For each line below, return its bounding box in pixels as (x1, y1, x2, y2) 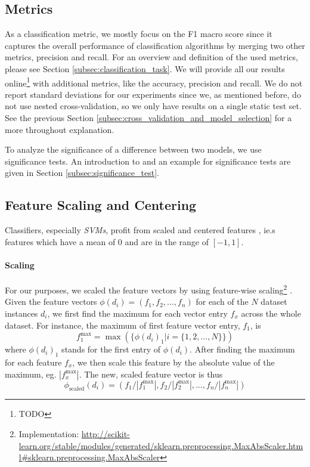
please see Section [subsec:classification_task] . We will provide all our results (5, 62, 285, 75)
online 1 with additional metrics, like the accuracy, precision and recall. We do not (5, 75, 303, 89)
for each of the (196, 295, 249, 308)
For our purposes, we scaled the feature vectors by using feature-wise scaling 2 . (5, 282, 293, 296)
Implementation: (18, 427, 79, 440)
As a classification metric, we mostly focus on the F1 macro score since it (5, 27, 272, 40)
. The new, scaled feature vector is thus (79, 367, 223, 380)
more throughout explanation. (5, 123, 114, 135)
